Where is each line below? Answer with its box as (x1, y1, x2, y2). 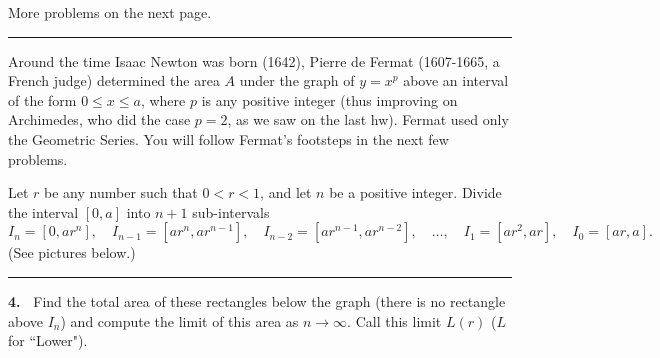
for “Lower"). (8, 330, 88, 351)
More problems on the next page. (8, 2, 212, 22)
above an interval (403, 70, 509, 91)
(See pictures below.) (8, 242, 136, 263)
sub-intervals (192, 201, 270, 222)
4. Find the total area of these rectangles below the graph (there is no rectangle (8, 290, 506, 311)
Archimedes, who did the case (8, 109, 191, 130)
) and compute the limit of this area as (60, 310, 299, 331)
